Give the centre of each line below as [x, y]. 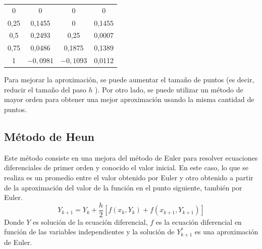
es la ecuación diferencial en [199, 221]
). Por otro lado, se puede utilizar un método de [169, 89]
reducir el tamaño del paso [45, 89]
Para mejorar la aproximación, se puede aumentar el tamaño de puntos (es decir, [129, 80]
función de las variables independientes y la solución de [89, 232]
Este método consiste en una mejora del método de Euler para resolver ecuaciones [131, 157]
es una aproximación [226, 232]
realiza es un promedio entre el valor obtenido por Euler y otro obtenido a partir [129, 177]
